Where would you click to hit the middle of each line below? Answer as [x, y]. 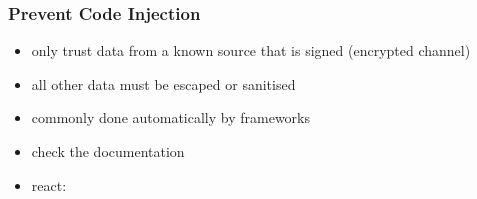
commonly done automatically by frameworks [171, 117]
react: [49, 184]
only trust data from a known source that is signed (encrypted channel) [251, 50]
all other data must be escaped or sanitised [163, 83]
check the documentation [108, 151]
